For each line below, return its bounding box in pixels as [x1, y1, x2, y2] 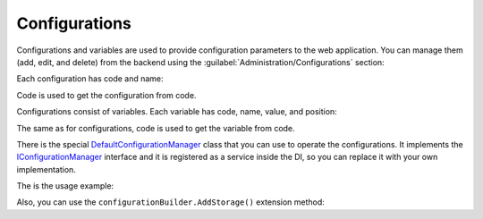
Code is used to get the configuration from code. [16, 89, 197, 100]
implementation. [16, 164, 76, 174]
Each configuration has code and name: [16, 73, 165, 84]
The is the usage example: [16, 181, 114, 191]
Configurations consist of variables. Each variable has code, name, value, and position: [16, 106, 337, 117]
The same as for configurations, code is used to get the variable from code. [16, 122, 295, 133]
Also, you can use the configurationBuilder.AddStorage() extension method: [16, 197, 326, 207]
